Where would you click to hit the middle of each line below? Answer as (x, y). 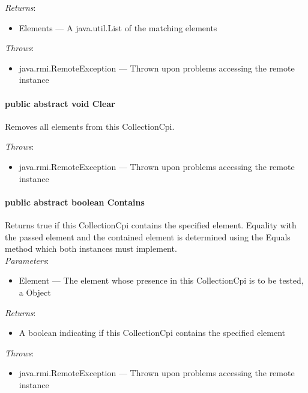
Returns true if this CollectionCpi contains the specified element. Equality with (151, 224)
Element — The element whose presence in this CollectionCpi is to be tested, (161, 280)
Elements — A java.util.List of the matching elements (118, 27)
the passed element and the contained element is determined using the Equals (148, 236)
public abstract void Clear (60, 103)
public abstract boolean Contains (75, 202)
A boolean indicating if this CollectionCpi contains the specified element (152, 333)
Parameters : (27, 260)
